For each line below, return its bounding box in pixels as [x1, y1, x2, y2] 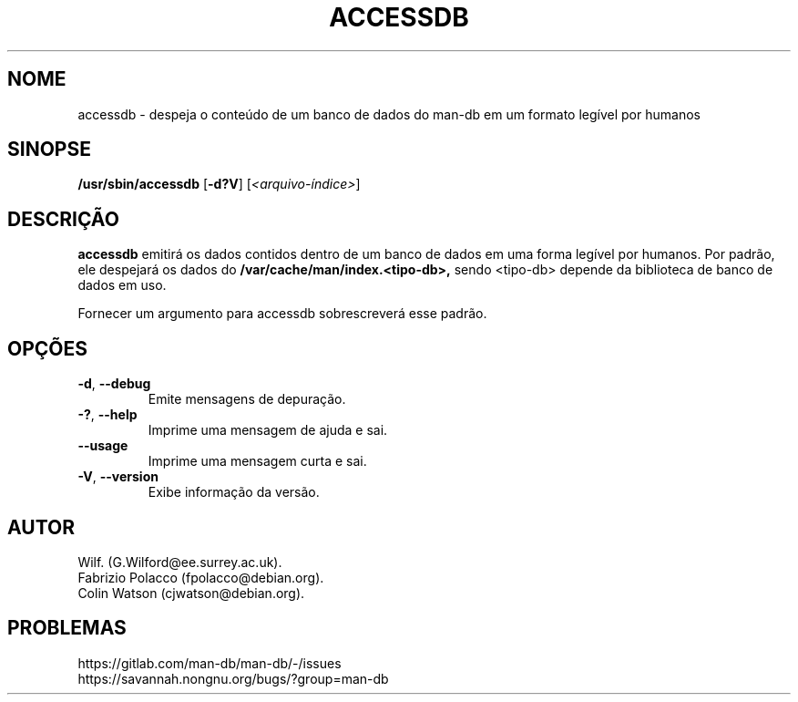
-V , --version [77, 469, 159, 485]
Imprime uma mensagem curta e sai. [148, 453, 367, 470]
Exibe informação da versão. [148, 484, 320, 501]
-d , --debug [77, 376, 151, 392]
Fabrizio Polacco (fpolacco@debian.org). [77, 569, 324, 585]
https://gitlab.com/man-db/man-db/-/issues [77, 655, 342, 671]
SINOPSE [7, 138, 91, 161]
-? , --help [77, 407, 138, 423]
